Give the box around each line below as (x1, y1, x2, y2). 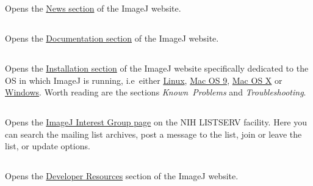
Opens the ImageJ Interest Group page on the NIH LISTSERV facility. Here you (5, 116, 308, 128)
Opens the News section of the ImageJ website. (5, 2, 181, 14)
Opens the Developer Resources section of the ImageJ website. (5, 169, 239, 182)
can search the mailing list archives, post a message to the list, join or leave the (5, 127, 302, 140)
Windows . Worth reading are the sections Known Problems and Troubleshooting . (5, 86, 306, 99)
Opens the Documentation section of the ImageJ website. (5, 31, 219, 44)
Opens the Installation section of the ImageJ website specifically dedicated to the (5, 61, 309, 74)
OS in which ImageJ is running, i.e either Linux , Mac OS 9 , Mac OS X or (5, 73, 282, 86)
